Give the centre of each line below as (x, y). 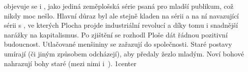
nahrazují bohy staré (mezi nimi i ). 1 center (70, 63)
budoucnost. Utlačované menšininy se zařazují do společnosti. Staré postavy (118, 44)
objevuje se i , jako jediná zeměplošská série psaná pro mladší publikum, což (119, 6)
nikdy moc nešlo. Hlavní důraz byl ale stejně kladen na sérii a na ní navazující (122, 15)
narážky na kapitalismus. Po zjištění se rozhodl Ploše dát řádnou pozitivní (116, 34)
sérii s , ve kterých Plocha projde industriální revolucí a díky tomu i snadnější (121, 25)
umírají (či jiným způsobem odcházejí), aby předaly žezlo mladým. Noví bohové (124, 53)
